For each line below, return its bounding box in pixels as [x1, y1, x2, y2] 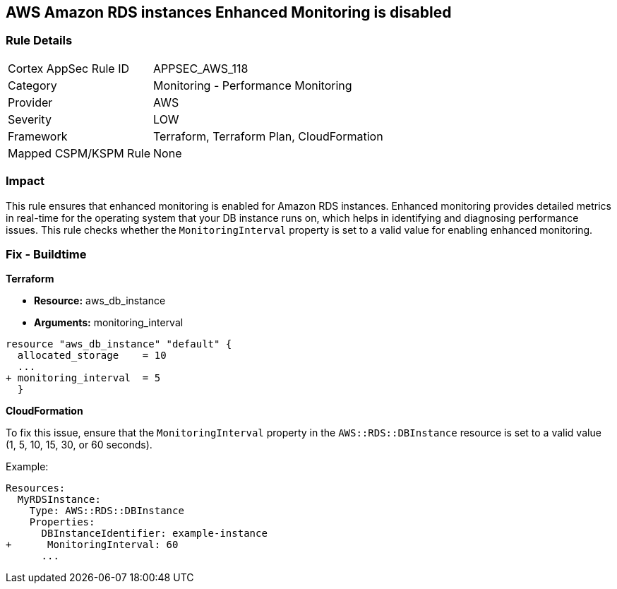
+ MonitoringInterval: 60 [6, 539, 179, 551]
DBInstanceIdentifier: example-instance [41, 528, 268, 540]
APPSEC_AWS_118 [153, 61, 248, 76]
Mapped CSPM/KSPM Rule [8, 145, 151, 160]
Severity [8, 112, 52, 126]
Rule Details [6, 33, 73, 48]
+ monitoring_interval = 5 [6, 372, 161, 384]
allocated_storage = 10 [17, 350, 167, 362]
